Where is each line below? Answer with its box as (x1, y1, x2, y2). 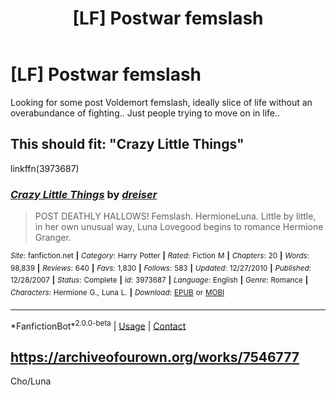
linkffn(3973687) (10, 162, 80, 174)
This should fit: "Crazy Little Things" (10, 136, 245, 153)
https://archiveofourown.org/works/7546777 (10, 348, 300, 366)
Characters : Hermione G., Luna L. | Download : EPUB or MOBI (10, 288, 225, 298)
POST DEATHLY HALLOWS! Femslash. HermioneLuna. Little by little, (34, 210, 317, 222)
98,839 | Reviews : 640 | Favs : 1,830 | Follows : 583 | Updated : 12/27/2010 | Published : (10, 263, 312, 273)
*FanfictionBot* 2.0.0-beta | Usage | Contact (10, 318, 187, 332)
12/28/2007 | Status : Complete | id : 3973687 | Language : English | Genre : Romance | (10, 275, 309, 286)
